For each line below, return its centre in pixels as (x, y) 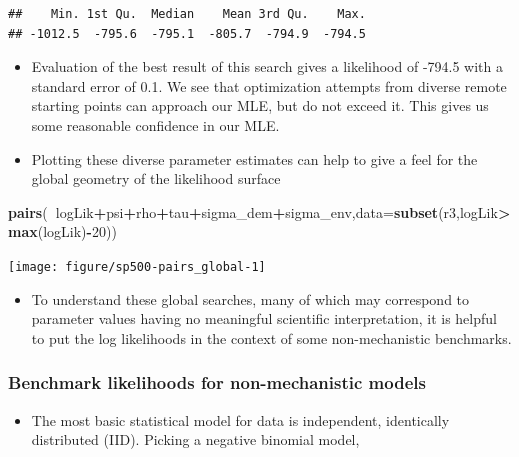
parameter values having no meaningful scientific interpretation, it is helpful (264, 318)
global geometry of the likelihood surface (156, 178)
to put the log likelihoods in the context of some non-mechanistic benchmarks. (271, 337)
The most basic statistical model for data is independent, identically (240, 419)
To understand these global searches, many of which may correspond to (250, 298)
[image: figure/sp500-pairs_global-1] (137, 266)
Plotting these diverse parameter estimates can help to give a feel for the (254, 158)
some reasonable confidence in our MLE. (155, 124)
